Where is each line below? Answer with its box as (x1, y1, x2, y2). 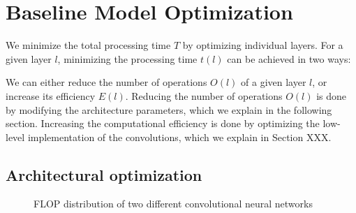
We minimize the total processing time (6, 38, 171, 52)
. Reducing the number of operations (125, 88, 283, 103)
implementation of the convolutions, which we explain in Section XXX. (27, 129, 332, 144)
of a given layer (241, 75, 306, 89)
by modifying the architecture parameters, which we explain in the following (6, 102, 332, 117)
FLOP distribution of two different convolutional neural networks (34, 196, 313, 211)
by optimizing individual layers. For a (182, 38, 343, 52)
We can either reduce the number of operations (6, 75, 207, 89)
